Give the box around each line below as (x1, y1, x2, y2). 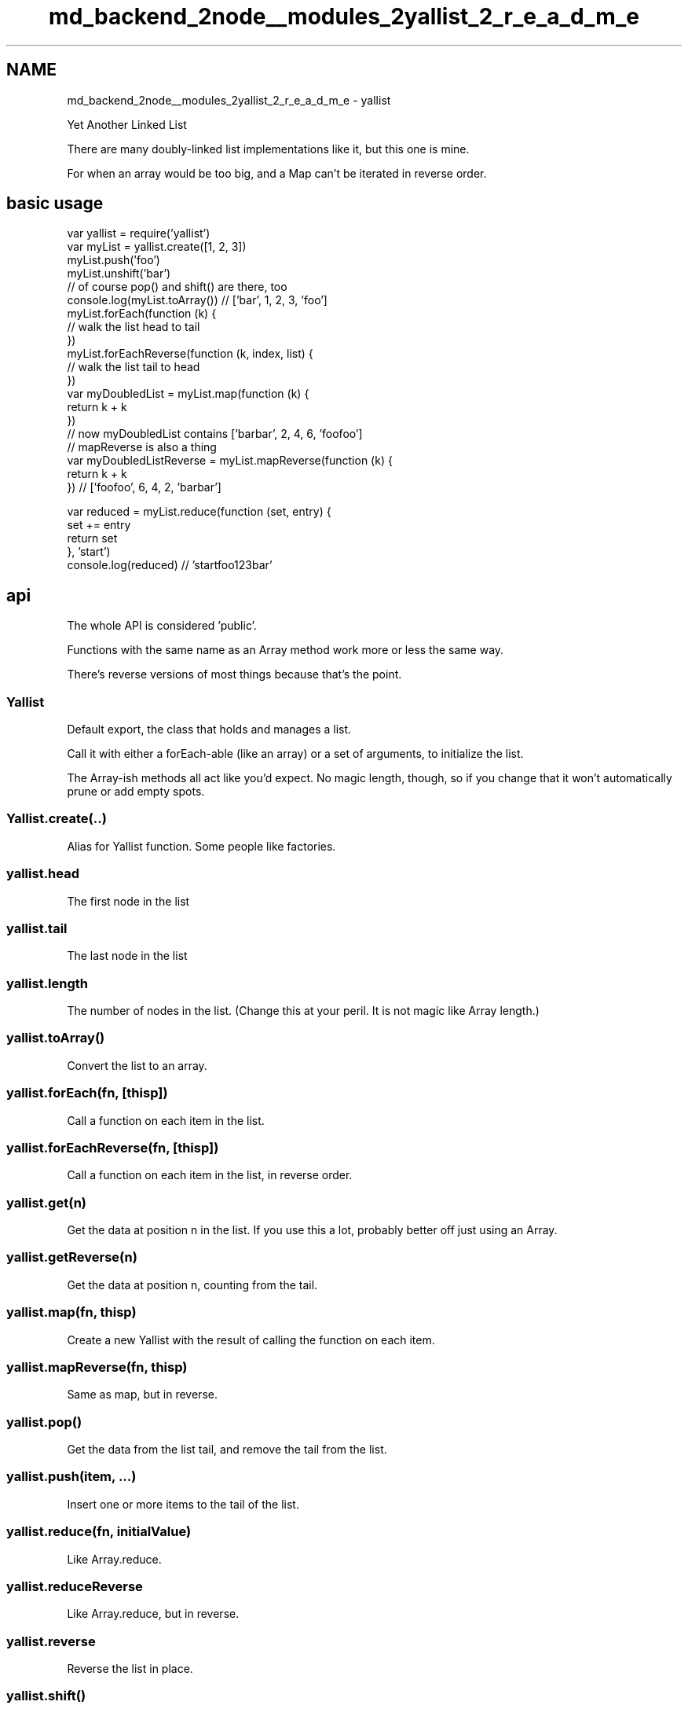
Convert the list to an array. (67, 1058, 207, 1072)
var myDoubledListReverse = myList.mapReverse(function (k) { (67, 454, 393, 468)
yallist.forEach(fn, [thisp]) (6, 1085, 168, 1101)
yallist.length (6, 975, 89, 991)
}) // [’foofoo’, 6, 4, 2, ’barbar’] (67, 480, 221, 494)
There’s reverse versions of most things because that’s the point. (67, 667, 402, 682)
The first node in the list (67, 894, 190, 908)
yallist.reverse (6, 1633, 96, 1649)
